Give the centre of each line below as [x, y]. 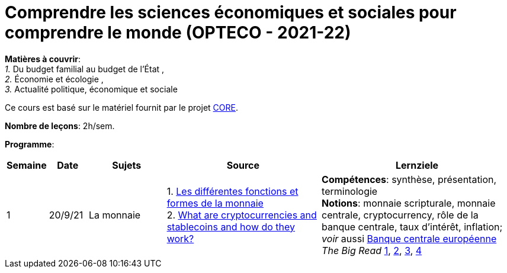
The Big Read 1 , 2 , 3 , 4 [372, 250]
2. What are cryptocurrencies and [242, 215]
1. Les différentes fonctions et [232, 191]
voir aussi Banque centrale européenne [409, 238]
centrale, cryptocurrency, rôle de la [400, 215]
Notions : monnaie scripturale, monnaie [409, 203]
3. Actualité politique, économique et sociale [91, 89]
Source [243, 165]
